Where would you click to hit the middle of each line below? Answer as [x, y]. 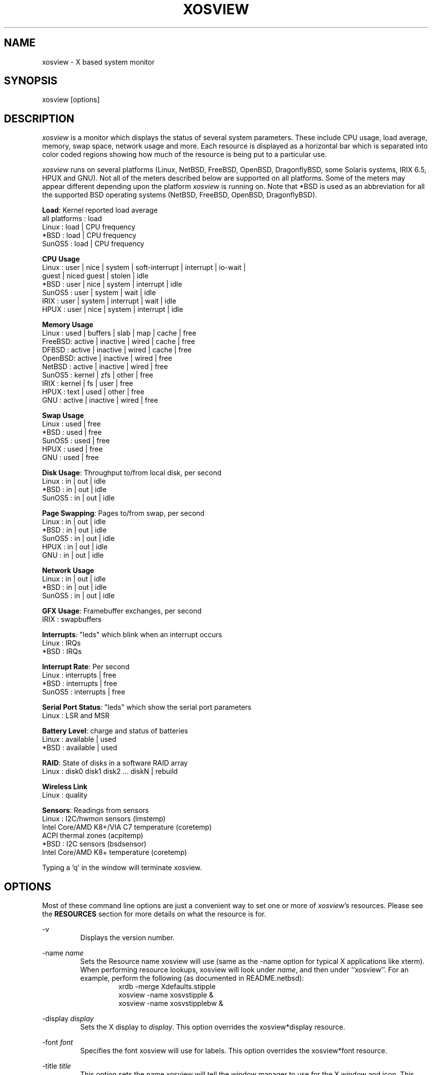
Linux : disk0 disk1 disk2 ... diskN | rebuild [110, 771]
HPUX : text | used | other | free [93, 392]
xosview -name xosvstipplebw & [171, 1003]
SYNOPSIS [31, 81]
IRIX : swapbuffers [72, 619]
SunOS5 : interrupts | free [84, 692]
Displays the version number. [127, 938]
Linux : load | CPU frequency [89, 227]
